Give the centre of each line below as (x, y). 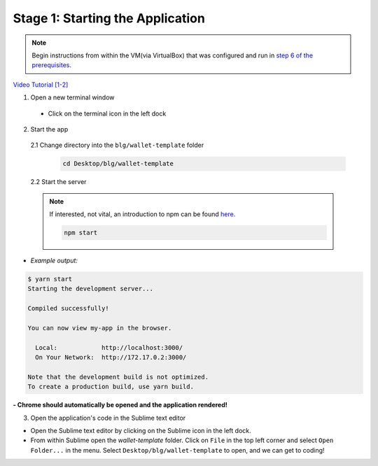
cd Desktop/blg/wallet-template (118, 164)
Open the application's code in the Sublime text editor (108, 418)
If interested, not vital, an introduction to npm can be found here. (142, 214)
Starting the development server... (91, 289)
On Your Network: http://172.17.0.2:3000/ (111, 358)
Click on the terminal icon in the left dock (107, 113)
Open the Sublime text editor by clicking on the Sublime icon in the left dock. (141, 431)
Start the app (49, 129)
